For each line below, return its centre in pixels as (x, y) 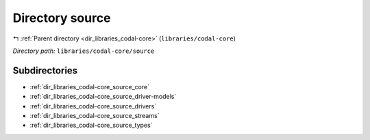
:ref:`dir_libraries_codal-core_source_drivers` (93, 106)
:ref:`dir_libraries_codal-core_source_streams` (95, 116)
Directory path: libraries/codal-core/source (84, 51)
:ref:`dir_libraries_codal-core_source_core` (90, 86)
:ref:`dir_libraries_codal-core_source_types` (91, 125)
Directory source (62, 18)
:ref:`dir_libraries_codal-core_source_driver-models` (103, 97)
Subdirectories (45, 70)
